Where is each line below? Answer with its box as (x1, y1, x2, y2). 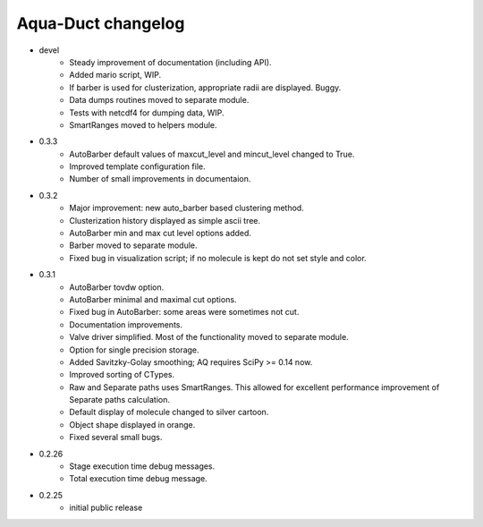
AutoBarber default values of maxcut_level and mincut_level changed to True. (69, 149, 355, 159)
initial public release (69, 502, 143, 514)
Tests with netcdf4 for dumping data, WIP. (69, 107, 225, 118)
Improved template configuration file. (69, 161, 206, 172)
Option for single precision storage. (69, 344, 200, 355)
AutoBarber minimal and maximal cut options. (69, 293, 237, 304)
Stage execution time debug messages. (69, 461, 216, 472)
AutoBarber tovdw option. (69, 282, 165, 293)
